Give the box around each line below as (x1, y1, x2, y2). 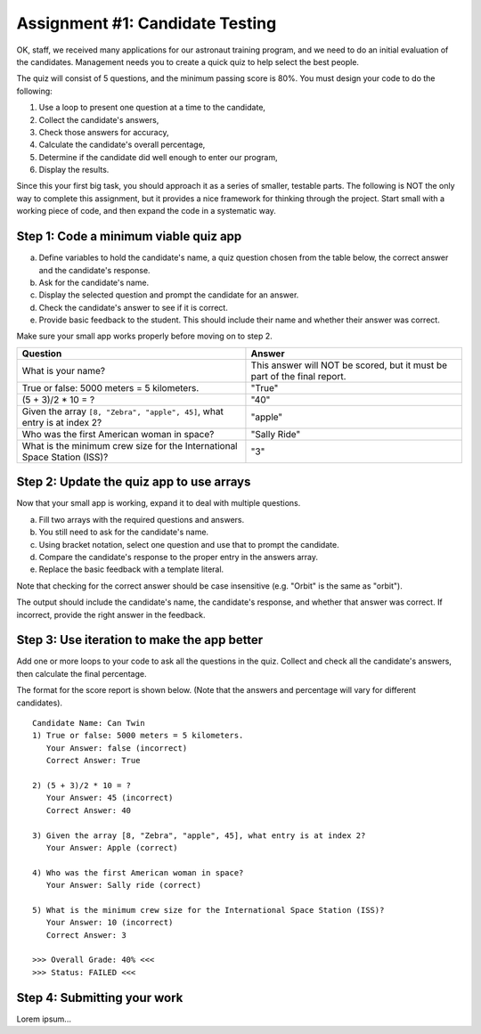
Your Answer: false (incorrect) (45, 743, 188, 753)
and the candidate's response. (38, 265, 151, 275)
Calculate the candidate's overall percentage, (38, 139, 206, 151)
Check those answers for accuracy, (38, 126, 169, 137)
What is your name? (21, 364, 106, 377)
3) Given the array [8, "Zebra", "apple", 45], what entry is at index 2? (32, 830, 366, 841)
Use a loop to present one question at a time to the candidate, (38, 102, 266, 113)
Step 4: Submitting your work (16, 989, 183, 1006)
